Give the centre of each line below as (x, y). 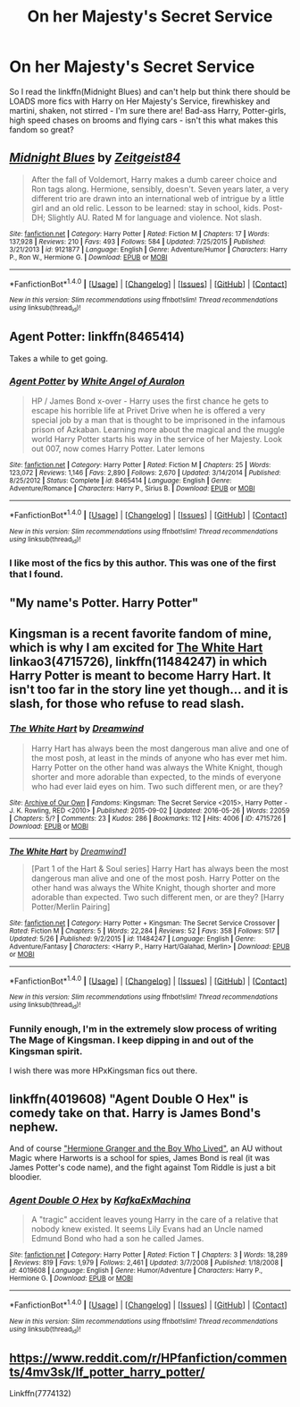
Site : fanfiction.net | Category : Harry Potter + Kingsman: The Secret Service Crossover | (145, 923)
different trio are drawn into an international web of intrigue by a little (158, 198)
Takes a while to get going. (59, 358)
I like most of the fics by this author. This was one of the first (143, 563)
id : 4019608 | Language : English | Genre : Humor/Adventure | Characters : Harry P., (136, 1271)
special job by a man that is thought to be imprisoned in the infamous (158, 420)
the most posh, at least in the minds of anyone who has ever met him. (159, 757)
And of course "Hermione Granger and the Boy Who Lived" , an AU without (146, 1148)
